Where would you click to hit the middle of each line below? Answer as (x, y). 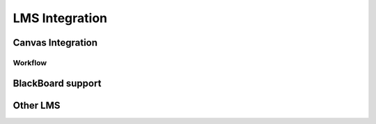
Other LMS (37, 105)
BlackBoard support (57, 83)
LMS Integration (60, 18)
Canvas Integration (55, 43)
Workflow (30, 62)
